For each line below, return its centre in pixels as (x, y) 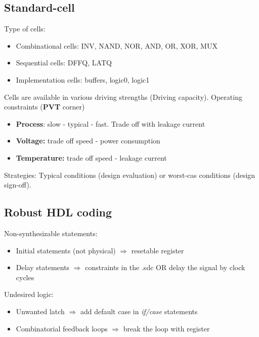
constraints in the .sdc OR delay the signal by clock (165, 267)
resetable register (158, 250)
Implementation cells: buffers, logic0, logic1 (83, 79)
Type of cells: (25, 29)
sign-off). (18, 185)
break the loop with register (166, 328)
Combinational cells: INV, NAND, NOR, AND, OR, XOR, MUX (117, 45)
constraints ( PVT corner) (45, 107)
